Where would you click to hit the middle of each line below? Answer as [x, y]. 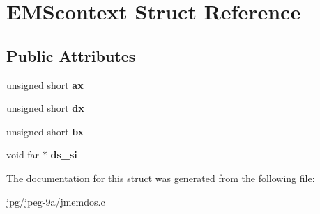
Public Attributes [71, 55]
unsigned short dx [45, 108]
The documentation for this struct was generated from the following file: [161, 178]
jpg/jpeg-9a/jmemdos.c [56, 201]
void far [23, 155]
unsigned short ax [45, 84]
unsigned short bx [45, 131]
